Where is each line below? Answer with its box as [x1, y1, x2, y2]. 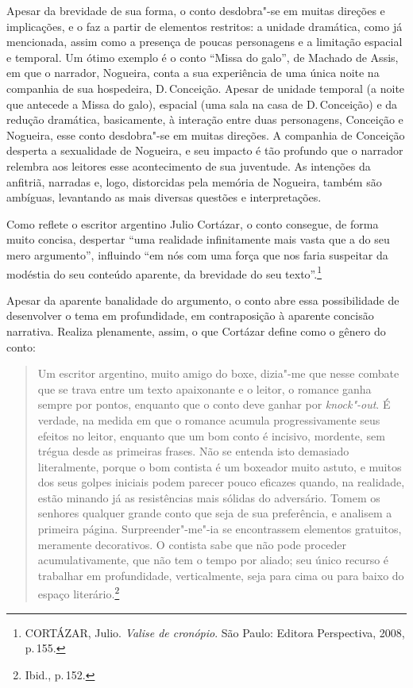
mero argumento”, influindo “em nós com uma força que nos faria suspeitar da [6, 246, 388, 263]
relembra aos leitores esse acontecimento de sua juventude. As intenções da [6, 157, 371, 174]
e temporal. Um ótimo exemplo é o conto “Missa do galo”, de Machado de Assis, [6, 48, 399, 65]
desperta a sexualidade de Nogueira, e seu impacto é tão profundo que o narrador [6, 142, 403, 159]
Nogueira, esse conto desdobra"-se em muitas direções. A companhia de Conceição [6, 126, 405, 143]
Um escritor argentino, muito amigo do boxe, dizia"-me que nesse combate [37, 365, 399, 382]
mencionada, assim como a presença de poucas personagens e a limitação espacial [6, 33, 403, 50]
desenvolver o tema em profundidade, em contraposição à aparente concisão [6, 307, 374, 324]
